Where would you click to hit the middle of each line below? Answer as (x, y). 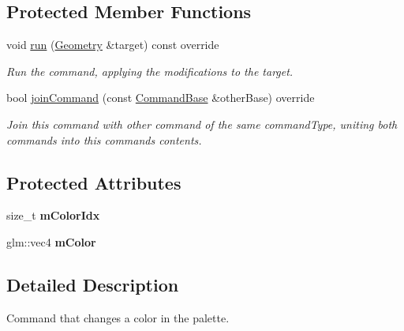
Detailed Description (93, 284)
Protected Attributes (94, 182)
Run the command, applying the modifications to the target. (150, 71)
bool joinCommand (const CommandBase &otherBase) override (161, 98)
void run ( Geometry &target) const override (113, 45)
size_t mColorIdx (53, 215)
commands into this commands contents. (104, 139)
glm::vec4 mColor (51, 241)
